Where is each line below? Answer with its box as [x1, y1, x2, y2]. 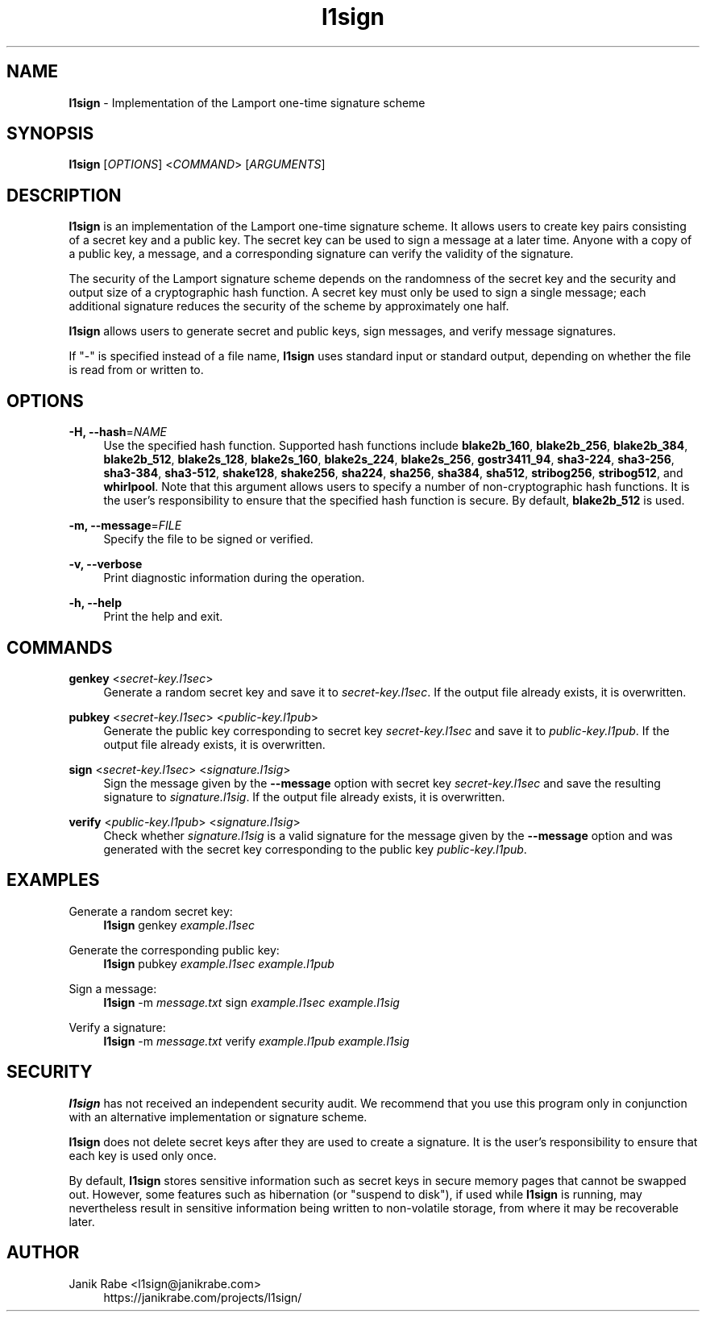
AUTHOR [6, 1242, 80, 1263]
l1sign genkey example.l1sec [103, 917, 255, 932]
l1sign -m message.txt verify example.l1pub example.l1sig [103, 1033, 409, 1048]
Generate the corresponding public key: [69, 942, 280, 957]
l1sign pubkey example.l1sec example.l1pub [103, 956, 334, 971]
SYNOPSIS [6, 123, 94, 144]
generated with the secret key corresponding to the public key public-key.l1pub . [103, 842, 527, 856]
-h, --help [69, 596, 122, 610]
